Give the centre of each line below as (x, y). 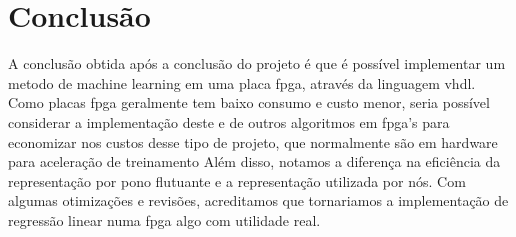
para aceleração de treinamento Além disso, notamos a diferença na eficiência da (254, 161)
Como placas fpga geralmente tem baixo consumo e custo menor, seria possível (249, 102)
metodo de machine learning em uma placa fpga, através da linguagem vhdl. (242, 82)
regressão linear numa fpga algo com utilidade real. (164, 219)
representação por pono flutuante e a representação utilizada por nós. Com (237, 180)
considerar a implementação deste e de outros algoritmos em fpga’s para (229, 121)
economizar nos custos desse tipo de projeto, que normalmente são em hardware (253, 141)
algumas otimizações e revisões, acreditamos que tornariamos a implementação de (258, 200)
